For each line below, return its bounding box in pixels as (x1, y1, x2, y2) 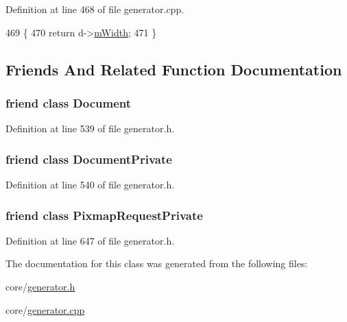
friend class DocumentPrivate (5, 150, 172, 167)
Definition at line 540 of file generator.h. (5, 177, 175, 191)
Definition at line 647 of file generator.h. (5, 233, 175, 247)
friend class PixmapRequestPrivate (5, 206, 203, 223)
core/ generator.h (5, 280, 75, 293)
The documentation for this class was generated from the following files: (5, 256, 308, 271)
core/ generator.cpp (5, 302, 85, 317)
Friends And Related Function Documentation (5, 58, 342, 79)
